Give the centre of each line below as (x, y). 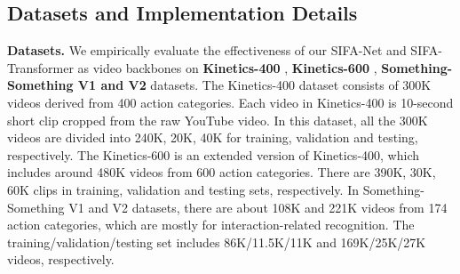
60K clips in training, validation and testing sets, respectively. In (183, 189)
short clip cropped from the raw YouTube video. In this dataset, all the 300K (218, 120)
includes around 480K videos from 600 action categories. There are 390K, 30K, (222, 172)
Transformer (40, 67)
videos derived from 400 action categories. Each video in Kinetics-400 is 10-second (230, 102)
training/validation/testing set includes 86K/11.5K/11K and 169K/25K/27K (217, 242)
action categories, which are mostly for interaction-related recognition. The (211, 225)
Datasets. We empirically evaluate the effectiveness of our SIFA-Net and (207, 50)
